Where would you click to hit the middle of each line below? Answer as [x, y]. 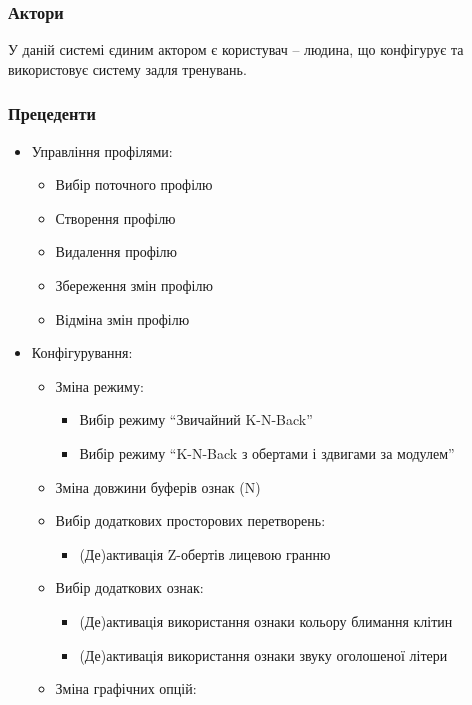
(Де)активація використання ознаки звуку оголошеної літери [263, 654]
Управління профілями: [102, 150]
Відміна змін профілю [122, 318]
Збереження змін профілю [134, 285]
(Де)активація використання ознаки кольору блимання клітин [266, 620]
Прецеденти [52, 113]
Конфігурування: [82, 352]
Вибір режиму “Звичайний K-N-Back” [196, 419]
